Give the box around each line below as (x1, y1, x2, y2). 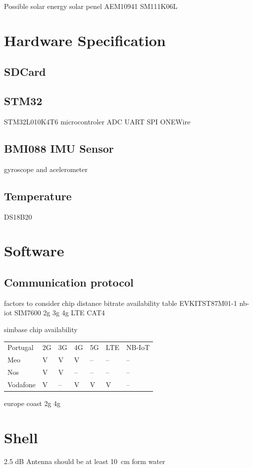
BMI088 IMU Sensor (4, 140, 114, 156)
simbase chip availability (4, 324, 78, 334)
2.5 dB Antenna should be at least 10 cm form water (4, 456, 165, 466)
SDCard (4, 64, 46, 79)
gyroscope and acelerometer (4, 164, 88, 174)
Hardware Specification (4, 30, 166, 50)
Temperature (4, 188, 72, 203)
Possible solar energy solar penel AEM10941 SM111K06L (4, 1, 178, 11)
